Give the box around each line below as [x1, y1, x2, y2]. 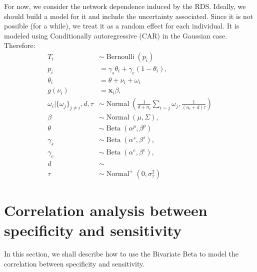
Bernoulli [106, 53, 134, 60]
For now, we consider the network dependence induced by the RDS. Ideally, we [4, 1, 246, 11]
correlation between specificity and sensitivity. [4, 258, 145, 269]
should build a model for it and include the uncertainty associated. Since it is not [4, 10, 253, 21]
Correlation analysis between [4, 200, 207, 220]
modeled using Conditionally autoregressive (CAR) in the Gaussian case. [4, 30, 227, 40]
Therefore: [4, 40, 35, 50]
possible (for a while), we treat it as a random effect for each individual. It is [4, 20, 239, 31]
